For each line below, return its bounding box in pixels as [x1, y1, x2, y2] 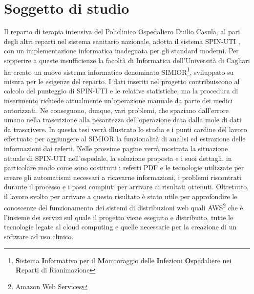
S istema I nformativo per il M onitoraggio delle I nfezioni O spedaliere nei [15, 255, 232, 265]
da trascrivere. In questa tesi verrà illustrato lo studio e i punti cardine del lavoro [4, 124, 247, 134]
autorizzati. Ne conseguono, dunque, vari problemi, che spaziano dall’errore [4, 105, 229, 115]
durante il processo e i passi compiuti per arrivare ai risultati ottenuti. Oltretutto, [4, 181, 249, 192]
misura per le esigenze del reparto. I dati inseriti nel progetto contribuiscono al [4, 76, 240, 86]
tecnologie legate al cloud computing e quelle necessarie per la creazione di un [4, 222, 237, 232]
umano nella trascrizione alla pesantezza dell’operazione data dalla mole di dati [4, 114, 241, 125]
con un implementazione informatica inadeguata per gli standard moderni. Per [4, 45, 239, 56]
